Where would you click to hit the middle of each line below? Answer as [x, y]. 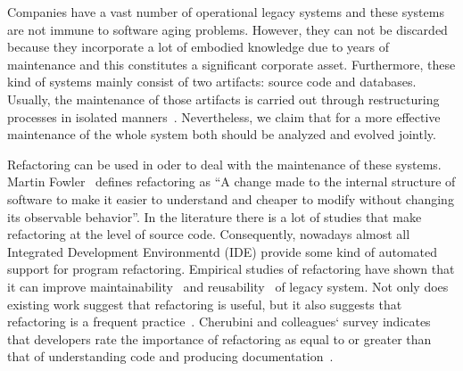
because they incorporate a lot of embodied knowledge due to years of [198, 47]
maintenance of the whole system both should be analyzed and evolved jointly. [222, 134]
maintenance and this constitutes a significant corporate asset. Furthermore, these [231, 64]
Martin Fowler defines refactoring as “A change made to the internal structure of [231, 181]
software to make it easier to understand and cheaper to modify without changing [231, 198]
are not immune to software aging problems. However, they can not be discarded [227, 29]
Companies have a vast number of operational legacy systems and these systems [226, 12]
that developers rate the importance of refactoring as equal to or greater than [219, 338]
